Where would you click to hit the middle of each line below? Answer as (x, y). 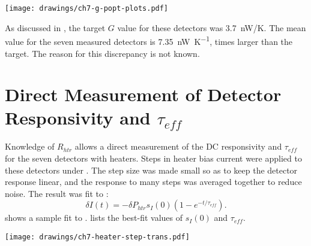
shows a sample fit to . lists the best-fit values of (94, 218)
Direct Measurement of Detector (143, 94)
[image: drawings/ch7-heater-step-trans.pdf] (97, 237)
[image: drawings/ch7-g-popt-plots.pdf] (87, 8)
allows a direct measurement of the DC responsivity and (178, 146)
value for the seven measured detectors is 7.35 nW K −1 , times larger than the (149, 40)
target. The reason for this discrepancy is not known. (102, 53)
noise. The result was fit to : (57, 193)
